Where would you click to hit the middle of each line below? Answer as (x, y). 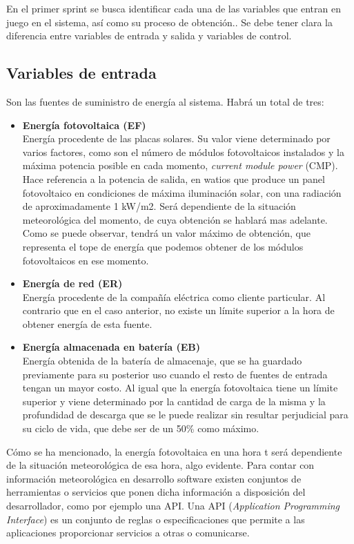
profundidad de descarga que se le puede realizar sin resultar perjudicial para (185, 415)
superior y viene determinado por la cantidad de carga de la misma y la (174, 401)
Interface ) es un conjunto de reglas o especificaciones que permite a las (156, 519)
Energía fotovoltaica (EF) (84, 125)
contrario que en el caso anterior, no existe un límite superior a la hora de (178, 310)
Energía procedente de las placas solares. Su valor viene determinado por (176, 138)
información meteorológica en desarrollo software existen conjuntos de (154, 478)
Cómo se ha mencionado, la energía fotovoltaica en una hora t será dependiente (174, 451)
